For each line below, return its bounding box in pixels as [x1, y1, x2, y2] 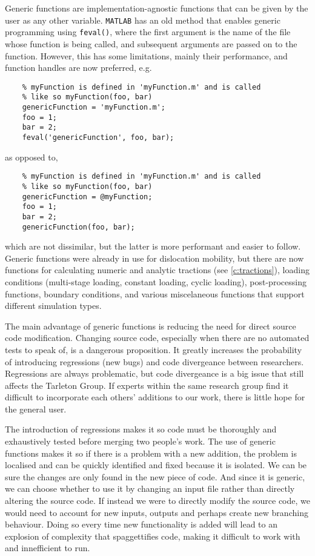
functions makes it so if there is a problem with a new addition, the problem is [5, 446, 297, 459]
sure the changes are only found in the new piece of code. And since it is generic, [5, 470, 305, 483]
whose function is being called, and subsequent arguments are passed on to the [5, 37, 297, 50]
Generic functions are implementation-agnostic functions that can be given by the [5, 2, 308, 14]
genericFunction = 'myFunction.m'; [22, 103, 165, 111]
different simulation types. [5, 299, 102, 312]
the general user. [5, 402, 67, 415]
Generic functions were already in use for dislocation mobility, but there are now [5, 251, 304, 264]
